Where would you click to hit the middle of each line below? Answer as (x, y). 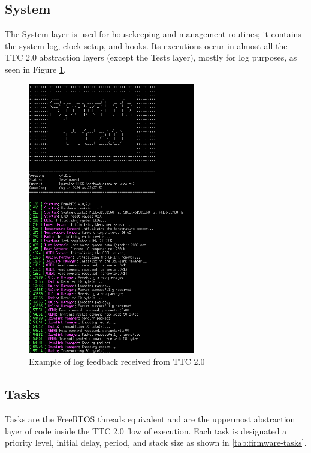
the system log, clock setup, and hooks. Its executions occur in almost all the (146, 45)
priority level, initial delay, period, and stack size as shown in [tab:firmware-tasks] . (156, 442)
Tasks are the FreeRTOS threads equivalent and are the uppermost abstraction (150, 419)
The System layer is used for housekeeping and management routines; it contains (153, 34)
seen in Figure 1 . (35, 69)
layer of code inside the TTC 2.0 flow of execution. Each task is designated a (146, 430)
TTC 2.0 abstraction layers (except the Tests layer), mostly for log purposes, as (151, 57)
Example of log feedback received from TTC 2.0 (117, 361)
